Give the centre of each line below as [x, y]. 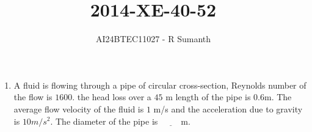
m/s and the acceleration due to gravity [228, 108]
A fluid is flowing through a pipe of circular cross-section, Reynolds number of [160, 85]
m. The [278, 97]
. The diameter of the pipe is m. [120, 121]
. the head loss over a [112, 97]
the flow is [33, 97]
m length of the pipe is [208, 97]
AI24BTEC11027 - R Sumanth [153, 39]
